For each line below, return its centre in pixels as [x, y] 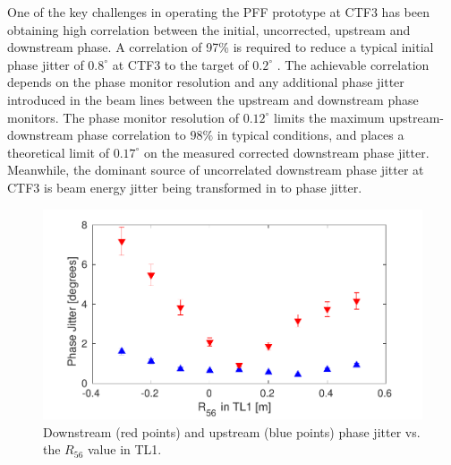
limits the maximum [329, 117]
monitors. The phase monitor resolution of [123, 117]
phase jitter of [46, 64]
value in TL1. [124, 449]
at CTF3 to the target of [180, 64]
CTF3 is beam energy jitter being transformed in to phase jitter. [185, 187]
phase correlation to [132, 135]
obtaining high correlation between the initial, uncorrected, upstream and [209, 29]
